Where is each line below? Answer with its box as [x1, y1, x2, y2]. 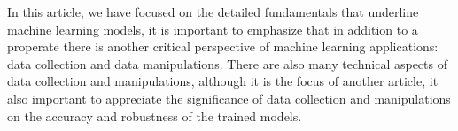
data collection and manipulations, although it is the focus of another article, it [7, 72, 439, 90]
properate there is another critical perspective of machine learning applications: [7, 37, 439, 56]
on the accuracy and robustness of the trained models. [7, 106, 302, 125]
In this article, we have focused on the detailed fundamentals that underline [7, 3, 419, 20]
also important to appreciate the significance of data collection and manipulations [7, 89, 451, 107]
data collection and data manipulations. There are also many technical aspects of [7, 54, 447, 73]
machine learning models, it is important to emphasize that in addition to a [7, 19, 418, 38]
